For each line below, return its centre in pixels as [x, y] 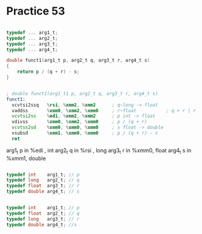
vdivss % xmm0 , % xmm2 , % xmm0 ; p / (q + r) [80, 122]
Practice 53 [36, 11]
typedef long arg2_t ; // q [43, 180]
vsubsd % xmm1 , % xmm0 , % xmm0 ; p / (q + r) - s [85, 133]
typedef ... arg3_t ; [32, 44]
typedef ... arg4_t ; [32, 50]
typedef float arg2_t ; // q [43, 213]
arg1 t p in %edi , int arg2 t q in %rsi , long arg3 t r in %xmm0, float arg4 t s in [99, 151]
